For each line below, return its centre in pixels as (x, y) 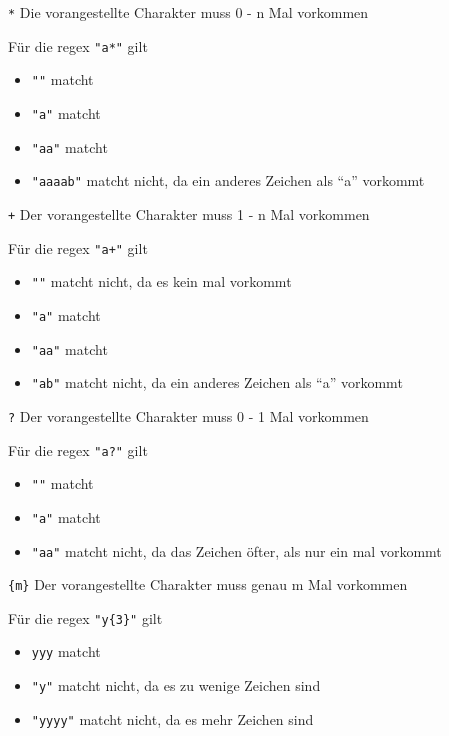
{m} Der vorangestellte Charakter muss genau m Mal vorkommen (208, 584)
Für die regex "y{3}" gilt (85, 617)
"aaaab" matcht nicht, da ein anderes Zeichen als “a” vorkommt (228, 180)
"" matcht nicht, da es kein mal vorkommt (161, 281)
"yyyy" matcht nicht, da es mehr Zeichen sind (172, 718)
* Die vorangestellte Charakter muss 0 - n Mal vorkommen (188, 12)
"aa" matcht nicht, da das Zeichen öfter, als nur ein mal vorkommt (236, 550)
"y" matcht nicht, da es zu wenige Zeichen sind (176, 685)
